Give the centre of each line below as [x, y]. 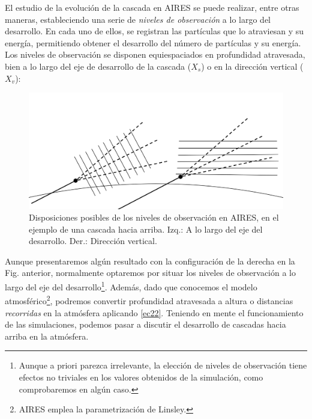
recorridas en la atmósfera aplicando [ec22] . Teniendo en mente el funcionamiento [154, 312]
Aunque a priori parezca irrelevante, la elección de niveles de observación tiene [163, 365]
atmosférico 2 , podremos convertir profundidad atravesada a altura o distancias [149, 300]
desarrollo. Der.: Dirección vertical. [93, 241]
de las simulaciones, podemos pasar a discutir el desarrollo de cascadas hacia [145, 324]
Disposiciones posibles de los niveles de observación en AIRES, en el [154, 217]
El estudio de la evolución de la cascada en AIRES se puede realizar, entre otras [152, 7]
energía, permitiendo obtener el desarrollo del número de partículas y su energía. [153, 42]
